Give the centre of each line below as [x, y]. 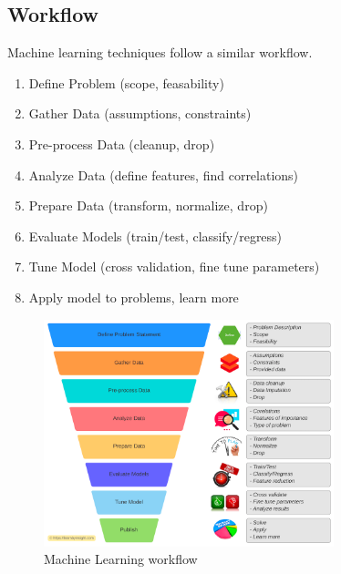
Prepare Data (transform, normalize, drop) [148, 205]
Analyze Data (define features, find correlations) [164, 174]
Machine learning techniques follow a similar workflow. [160, 52]
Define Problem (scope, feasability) [126, 82]
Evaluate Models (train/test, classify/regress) [155, 236]
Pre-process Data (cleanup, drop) [122, 143]
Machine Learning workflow [121, 559]
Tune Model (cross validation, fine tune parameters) [174, 266]
